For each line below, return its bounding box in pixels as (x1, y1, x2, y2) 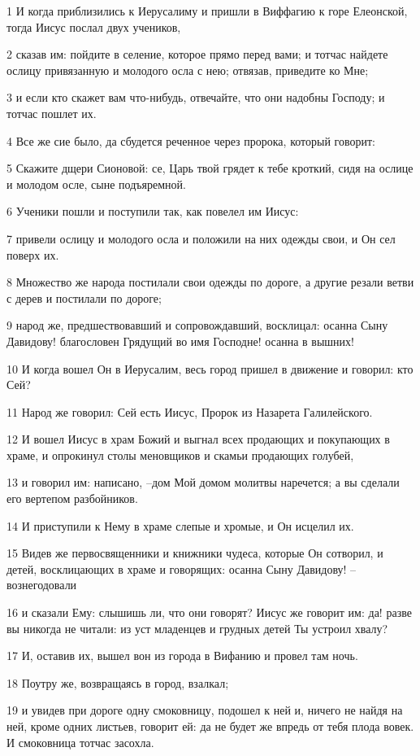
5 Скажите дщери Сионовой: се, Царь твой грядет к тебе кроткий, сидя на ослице (6, 160, 414, 177)
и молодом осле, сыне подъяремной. (6, 175, 186, 192)
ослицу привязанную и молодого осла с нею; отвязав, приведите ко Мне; (6, 61, 369, 78)
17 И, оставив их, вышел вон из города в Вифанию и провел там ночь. (6, 647, 358, 664)
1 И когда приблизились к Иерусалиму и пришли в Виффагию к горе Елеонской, (6, 2, 408, 19)
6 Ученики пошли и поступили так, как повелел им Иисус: (6, 203, 299, 220)
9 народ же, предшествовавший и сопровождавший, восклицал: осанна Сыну (6, 317, 388, 334)
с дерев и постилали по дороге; (6, 289, 162, 306)
